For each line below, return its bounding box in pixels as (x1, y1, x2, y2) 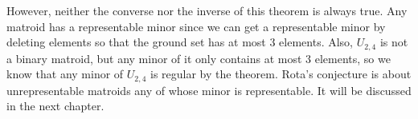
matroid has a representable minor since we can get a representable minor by (6, 18, 386, 34)
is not (379, 34, 408, 50)
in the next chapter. (6, 97, 104, 114)
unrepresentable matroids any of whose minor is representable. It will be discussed (6, 81, 412, 98)
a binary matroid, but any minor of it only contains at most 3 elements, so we (6, 50, 391, 66)
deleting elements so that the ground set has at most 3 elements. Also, (6, 34, 354, 50)
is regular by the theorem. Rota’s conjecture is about (150, 65, 412, 82)
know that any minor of (6, 65, 124, 82)
